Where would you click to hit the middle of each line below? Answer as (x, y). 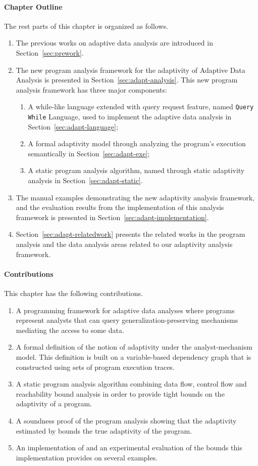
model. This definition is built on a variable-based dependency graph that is (134, 356)
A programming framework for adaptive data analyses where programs (125, 310)
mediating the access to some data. (70, 330)
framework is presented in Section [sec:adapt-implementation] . (112, 217)
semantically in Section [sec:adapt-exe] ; (89, 153)
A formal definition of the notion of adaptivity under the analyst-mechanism (134, 347)
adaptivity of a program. (54, 404)
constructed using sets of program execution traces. (95, 367)
